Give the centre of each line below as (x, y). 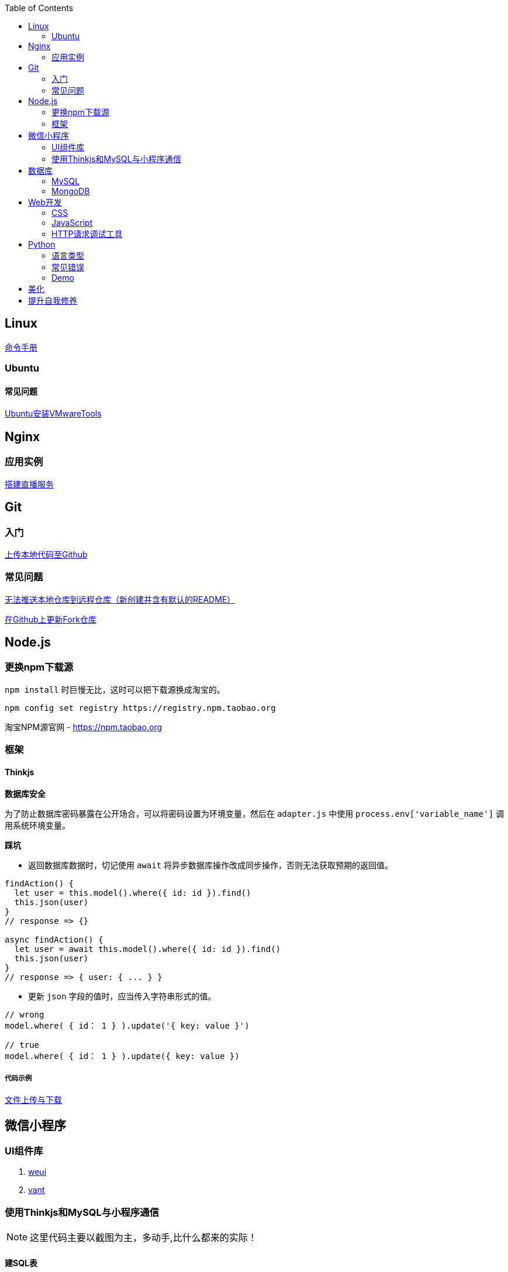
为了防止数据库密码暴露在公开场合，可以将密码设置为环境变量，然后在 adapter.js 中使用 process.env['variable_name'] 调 (255, 814)
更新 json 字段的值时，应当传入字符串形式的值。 (122, 996)
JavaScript (72, 223)
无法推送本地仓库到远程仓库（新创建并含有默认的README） (120, 599)
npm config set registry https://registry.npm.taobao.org (140, 708)
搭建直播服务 (29, 484)
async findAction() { (54, 940)
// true (22, 1045)
